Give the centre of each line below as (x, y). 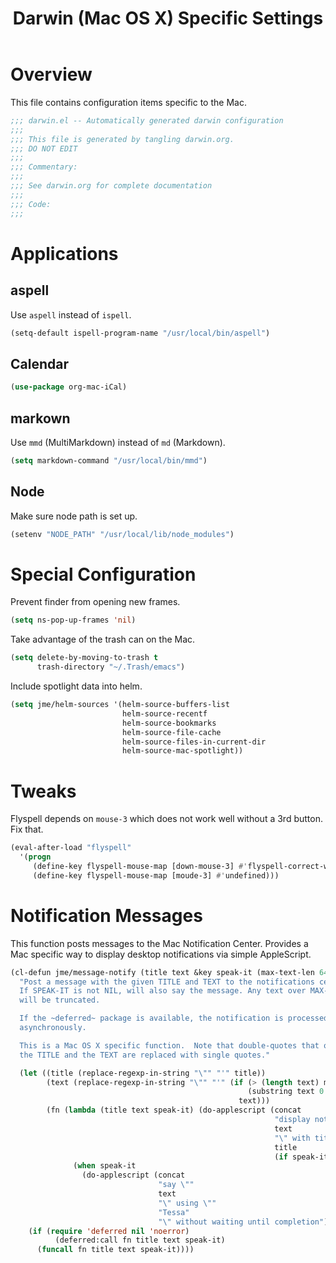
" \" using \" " (187, 1203)
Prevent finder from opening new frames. (95, 602)
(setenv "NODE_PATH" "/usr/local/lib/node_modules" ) (122, 534)
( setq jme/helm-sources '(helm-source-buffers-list (120, 705)
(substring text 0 (286, 1092)
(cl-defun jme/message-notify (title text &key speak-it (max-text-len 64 (169, 972)
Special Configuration (103, 574)
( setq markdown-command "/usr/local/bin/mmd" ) (109, 460)
